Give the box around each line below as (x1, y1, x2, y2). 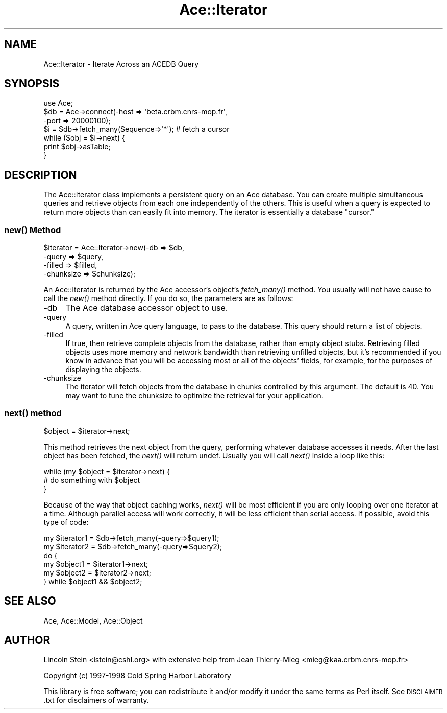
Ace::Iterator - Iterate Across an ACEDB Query (43, 59, 199, 68)
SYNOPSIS (4, 77, 60, 90)
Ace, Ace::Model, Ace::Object (43, 616, 143, 625)
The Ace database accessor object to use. (65, 303, 228, 313)
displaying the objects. (65, 365, 141, 374)
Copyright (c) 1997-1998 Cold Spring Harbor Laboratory (43, 671, 231, 680)
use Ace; (43, 99, 73, 108)
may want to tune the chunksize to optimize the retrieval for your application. (65, 391, 324, 400)
